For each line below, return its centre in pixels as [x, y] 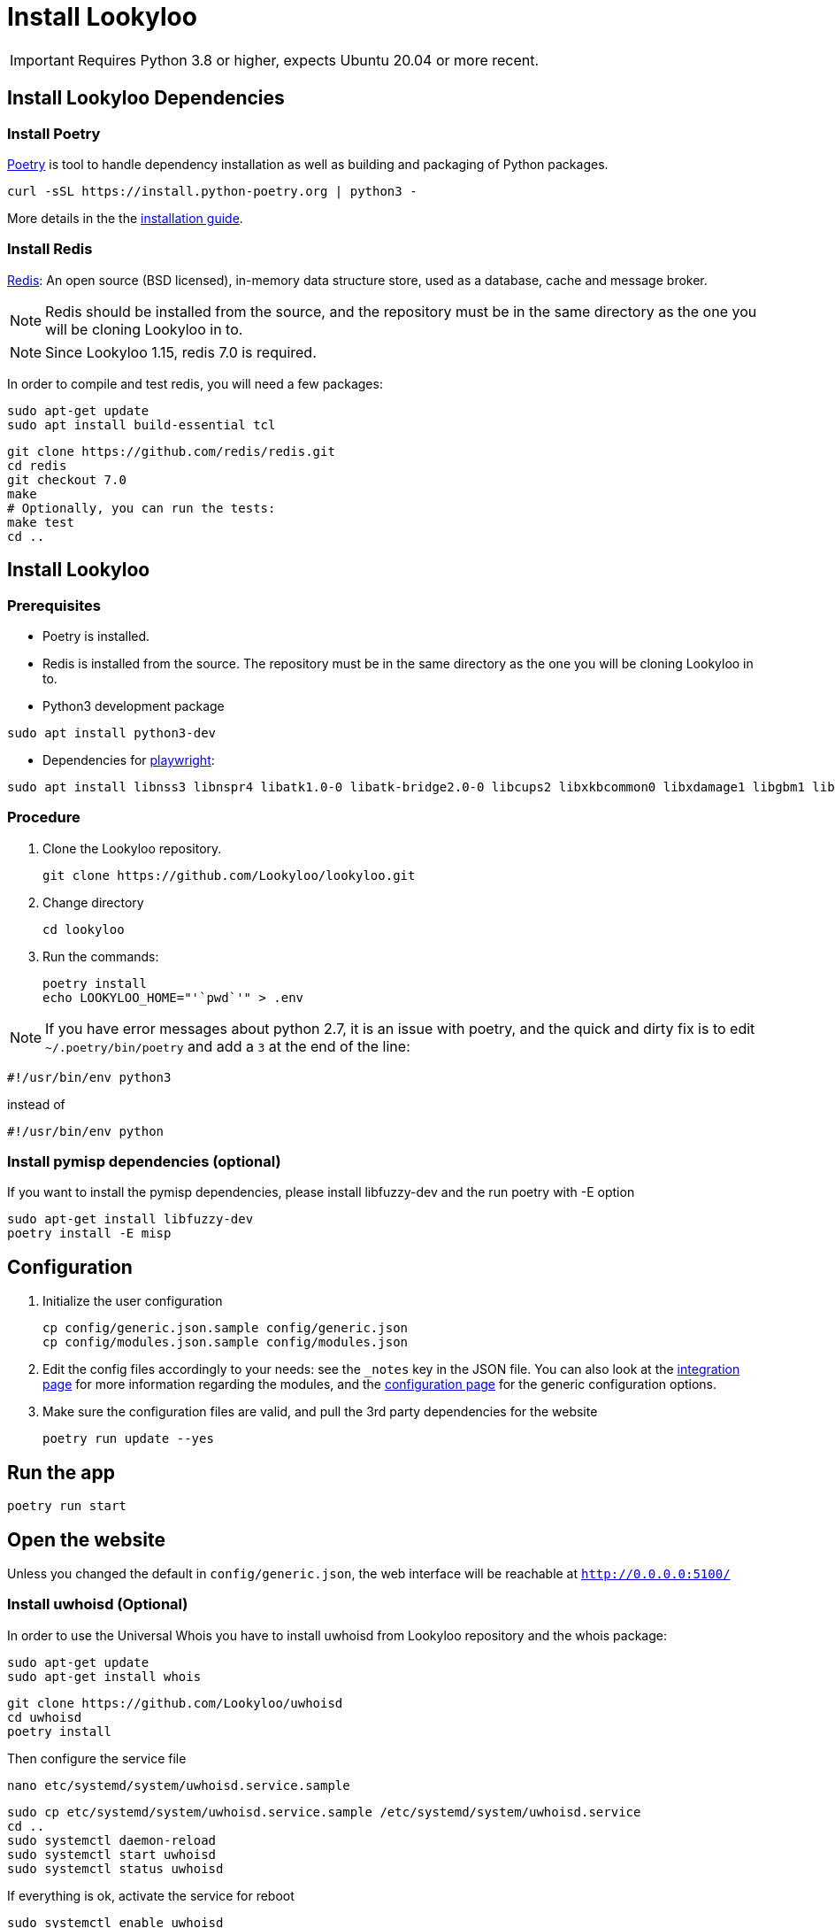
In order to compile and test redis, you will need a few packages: [195, 383]
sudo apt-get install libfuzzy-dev [130, 1219]
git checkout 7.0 [67, 479]
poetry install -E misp [89, 1234]
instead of [36, 1104]
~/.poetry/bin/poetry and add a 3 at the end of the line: [228, 1046]
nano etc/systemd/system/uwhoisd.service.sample [179, 1785]
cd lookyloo [84, 929]
